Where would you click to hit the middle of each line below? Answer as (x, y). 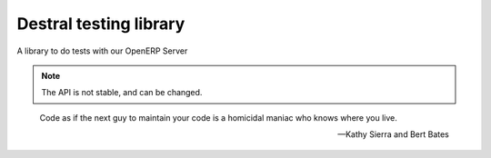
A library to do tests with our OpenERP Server (102, 51)
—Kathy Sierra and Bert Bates (393, 134)
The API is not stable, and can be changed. (122, 93)
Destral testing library (101, 24)
